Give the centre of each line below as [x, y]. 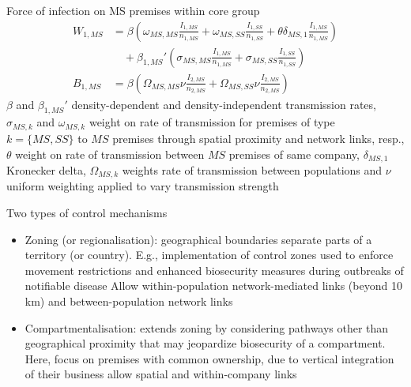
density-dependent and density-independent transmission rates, [224, 104]
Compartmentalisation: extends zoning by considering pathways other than [207, 327]
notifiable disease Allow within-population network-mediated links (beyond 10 [213, 286]
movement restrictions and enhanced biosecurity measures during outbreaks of [214, 270]
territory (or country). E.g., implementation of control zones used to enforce [209, 255]
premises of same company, [294, 154]
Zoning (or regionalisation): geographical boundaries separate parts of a [198, 239]
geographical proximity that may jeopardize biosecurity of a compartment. [205, 343]
